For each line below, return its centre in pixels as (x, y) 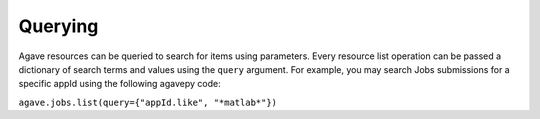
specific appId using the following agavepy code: (119, 84)
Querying (58, 26)
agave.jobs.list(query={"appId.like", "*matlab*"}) (148, 102)
